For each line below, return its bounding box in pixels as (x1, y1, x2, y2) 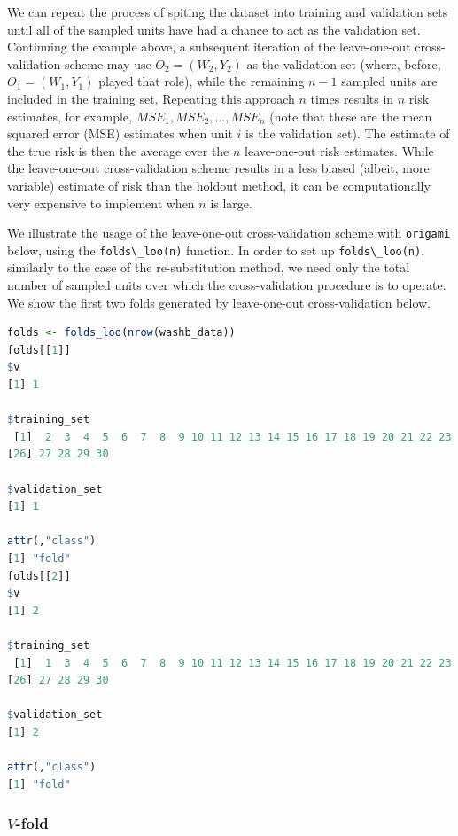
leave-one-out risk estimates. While (245, 141, 434, 160)
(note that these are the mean (269, 106, 432, 125)
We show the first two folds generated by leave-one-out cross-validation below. (7, 293, 431, 311)
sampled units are (341, 72, 438, 90)
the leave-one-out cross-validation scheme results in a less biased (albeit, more (7, 159, 430, 177)
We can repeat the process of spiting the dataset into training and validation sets (7, 3, 448, 20)
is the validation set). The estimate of (245, 124, 450, 143)
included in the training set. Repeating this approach (7, 89, 295, 107)
